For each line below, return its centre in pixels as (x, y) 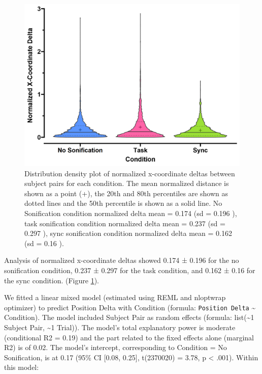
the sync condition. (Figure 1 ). (52, 280)
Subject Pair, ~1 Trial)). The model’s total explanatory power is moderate (120, 327)
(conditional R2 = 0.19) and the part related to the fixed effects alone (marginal (129, 337)
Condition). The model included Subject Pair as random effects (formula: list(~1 (129, 317)
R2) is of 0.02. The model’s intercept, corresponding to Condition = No (116, 347)
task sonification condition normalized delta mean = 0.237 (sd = (125, 223)
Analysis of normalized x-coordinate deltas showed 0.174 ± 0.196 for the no (122, 260)
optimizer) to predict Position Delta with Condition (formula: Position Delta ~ (130, 307)
